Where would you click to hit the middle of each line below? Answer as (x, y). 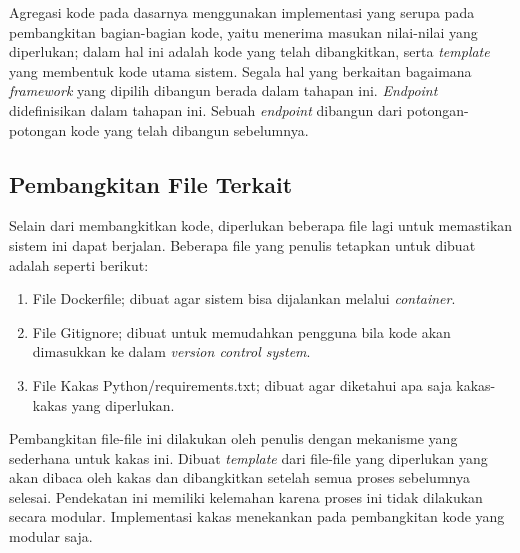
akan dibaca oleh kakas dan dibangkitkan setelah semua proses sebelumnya (239, 477)
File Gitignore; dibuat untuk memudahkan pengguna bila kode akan (241, 331)
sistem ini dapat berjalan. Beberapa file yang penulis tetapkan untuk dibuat (242, 244)
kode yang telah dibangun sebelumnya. (189, 129)
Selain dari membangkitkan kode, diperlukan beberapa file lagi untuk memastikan (261, 225)
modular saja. (51, 536)
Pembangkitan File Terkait (151, 183)
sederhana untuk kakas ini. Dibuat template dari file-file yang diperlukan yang (248, 457)
